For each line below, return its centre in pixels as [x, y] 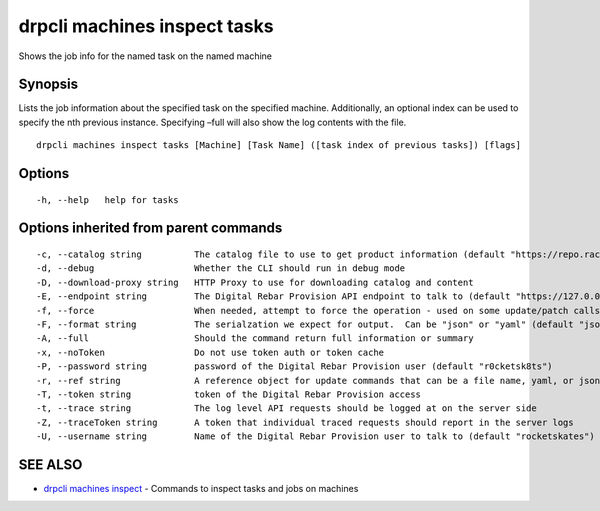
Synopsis [48, 84]
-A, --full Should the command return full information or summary [255, 338]
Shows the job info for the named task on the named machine [145, 56]
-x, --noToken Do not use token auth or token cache [210, 352]
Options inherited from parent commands [150, 228]
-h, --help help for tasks [107, 199]
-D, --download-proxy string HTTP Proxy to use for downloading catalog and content [255, 282]
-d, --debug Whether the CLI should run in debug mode [221, 268]
